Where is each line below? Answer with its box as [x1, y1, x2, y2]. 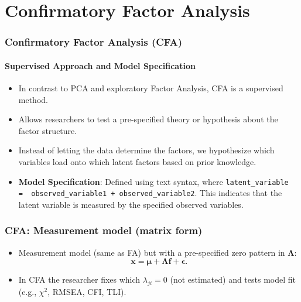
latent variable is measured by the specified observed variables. [18, 198, 244, 210]
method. [18, 93, 48, 105]
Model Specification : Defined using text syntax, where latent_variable [18, 175, 289, 187]
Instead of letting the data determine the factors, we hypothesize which [18, 144, 275, 156]
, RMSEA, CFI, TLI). [47, 286, 126, 298]
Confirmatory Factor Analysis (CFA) [5, 35, 183, 49]
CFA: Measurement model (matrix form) [5, 223, 203, 238]
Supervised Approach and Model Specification [5, 59, 196, 71]
